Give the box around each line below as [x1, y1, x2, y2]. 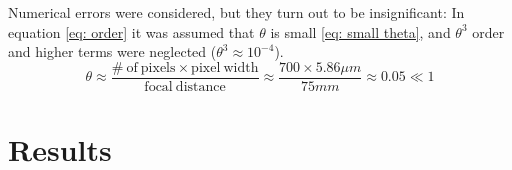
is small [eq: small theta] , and [270, 21, 451, 42]
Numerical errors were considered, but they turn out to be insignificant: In [8, 2, 465, 22]
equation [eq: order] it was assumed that [8, 21, 255, 42]
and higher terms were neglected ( [8, 41, 217, 62]
